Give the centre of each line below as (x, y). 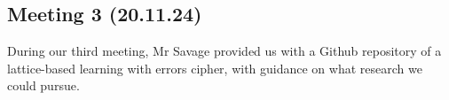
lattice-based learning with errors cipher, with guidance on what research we (215, 68)
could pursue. (43, 85)
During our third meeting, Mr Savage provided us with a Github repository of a (224, 51)
